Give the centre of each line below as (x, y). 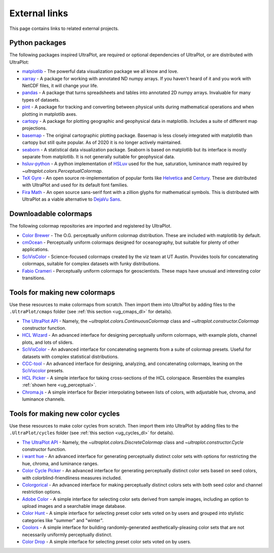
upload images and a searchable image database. (74, 506)
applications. (36, 249)
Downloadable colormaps (51, 214)
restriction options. (42, 492)
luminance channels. (44, 399)
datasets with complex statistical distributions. (71, 356)
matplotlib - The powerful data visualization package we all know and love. (100, 72)
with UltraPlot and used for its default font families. (75, 185)
